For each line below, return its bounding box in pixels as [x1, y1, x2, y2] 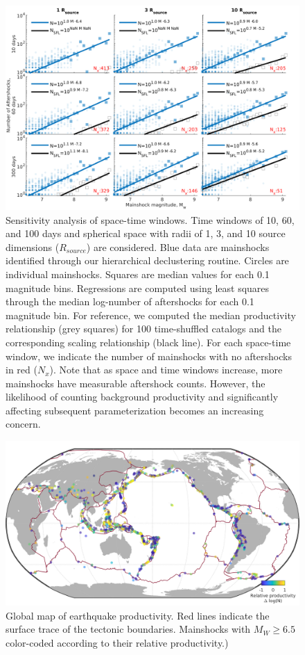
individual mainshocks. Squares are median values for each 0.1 [6, 266, 270, 281]
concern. [6, 417, 41, 431]
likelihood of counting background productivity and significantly [6, 389, 279, 404]
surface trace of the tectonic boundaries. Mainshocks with [6, 622, 251, 636]
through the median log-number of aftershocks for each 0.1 [6, 294, 254, 309]
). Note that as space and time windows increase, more [49, 362, 283, 377]
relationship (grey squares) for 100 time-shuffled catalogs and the [6, 321, 281, 336]
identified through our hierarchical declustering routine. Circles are [6, 253, 289, 268]
